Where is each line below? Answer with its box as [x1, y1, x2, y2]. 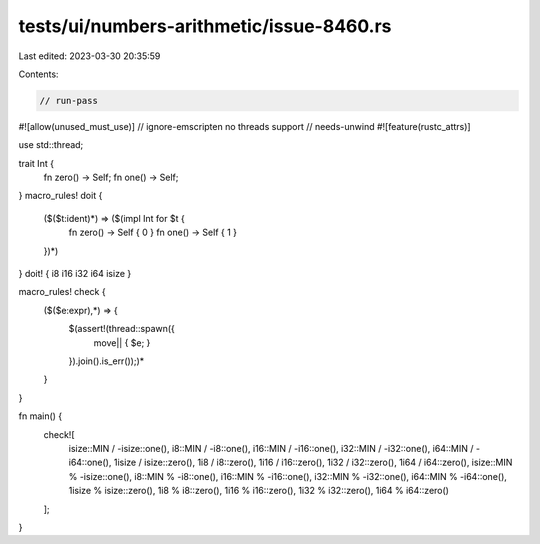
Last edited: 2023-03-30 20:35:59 [18, 50, 161, 62]
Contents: [18, 68, 59, 80]
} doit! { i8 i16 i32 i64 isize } [18, 268, 132, 280]
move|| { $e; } [93, 336, 151, 349]
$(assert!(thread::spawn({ [68, 323, 175, 335]
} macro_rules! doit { [18, 190, 103, 202]
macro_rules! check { [18, 286, 106, 298]
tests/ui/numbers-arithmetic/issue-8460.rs [18, 15, 392, 37]
